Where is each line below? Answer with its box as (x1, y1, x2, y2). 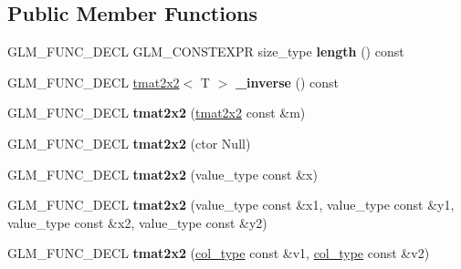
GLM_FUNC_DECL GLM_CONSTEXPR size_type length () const (7, 42, 404, 61)
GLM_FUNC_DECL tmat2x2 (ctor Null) (7, 133, 251, 152)
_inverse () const (235, 72, 340, 91)
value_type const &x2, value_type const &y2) (7, 212, 267, 232)
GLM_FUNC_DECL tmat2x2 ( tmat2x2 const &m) (7, 103, 306, 122)
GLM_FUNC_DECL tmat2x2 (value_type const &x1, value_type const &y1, (7, 195, 455, 214)
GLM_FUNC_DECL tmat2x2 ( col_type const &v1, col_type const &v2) (7, 243, 430, 263)
